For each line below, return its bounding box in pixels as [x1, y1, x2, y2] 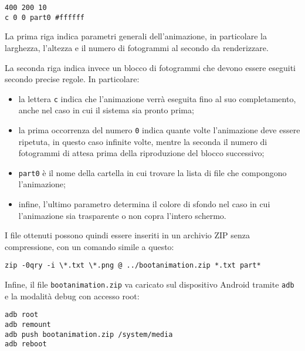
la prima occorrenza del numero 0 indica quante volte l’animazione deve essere [18, 123, 300, 136]
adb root [5, 310, 39, 319]
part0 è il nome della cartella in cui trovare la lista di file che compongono [18, 166, 287, 178]
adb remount [5, 320, 51, 329]
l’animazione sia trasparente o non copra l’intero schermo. [18, 209, 226, 221]
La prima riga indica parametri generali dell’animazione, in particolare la [5, 30, 267, 42]
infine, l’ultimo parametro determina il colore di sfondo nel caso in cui [18, 198, 270, 210]
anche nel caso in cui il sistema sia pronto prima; [18, 104, 194, 116]
